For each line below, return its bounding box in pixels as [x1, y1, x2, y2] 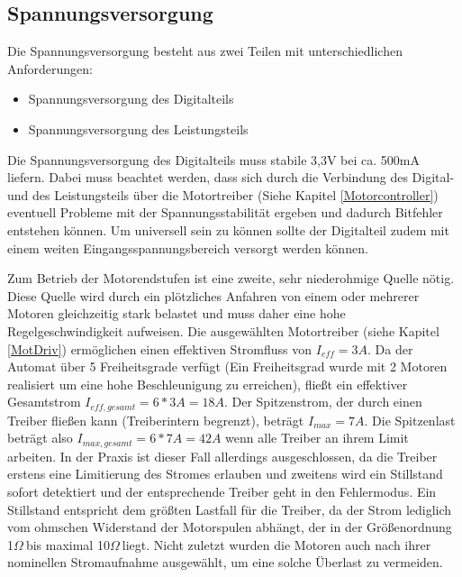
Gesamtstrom [7, 392, 81, 411]
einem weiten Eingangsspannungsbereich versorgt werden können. [7, 238, 368, 257]
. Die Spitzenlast [364, 410, 456, 429]
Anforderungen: [7, 59, 94, 78]
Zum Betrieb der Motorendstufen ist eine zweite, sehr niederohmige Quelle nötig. [7, 269, 455, 288]
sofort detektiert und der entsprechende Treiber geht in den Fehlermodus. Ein [7, 481, 437, 500]
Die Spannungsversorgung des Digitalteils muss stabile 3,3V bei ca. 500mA [7, 150, 420, 169]
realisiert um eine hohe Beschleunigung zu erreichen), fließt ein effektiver [7, 374, 408, 393]
